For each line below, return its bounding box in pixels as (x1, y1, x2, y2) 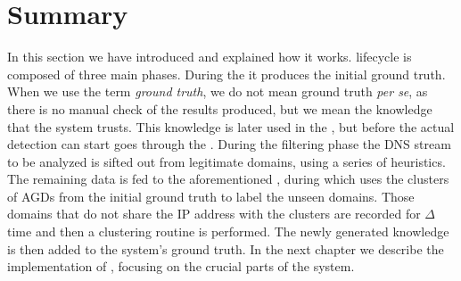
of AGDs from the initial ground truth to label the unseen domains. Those (7, 186, 415, 205)
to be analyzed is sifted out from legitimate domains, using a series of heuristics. (7, 152, 446, 170)
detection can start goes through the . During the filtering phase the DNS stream (7, 135, 451, 153)
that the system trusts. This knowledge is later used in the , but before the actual (7, 117, 455, 136)
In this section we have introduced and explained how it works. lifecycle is (7, 47, 412, 66)
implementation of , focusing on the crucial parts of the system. (7, 257, 355, 276)
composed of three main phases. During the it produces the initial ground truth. (7, 64, 446, 83)
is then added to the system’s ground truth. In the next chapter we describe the (7, 239, 444, 258)
